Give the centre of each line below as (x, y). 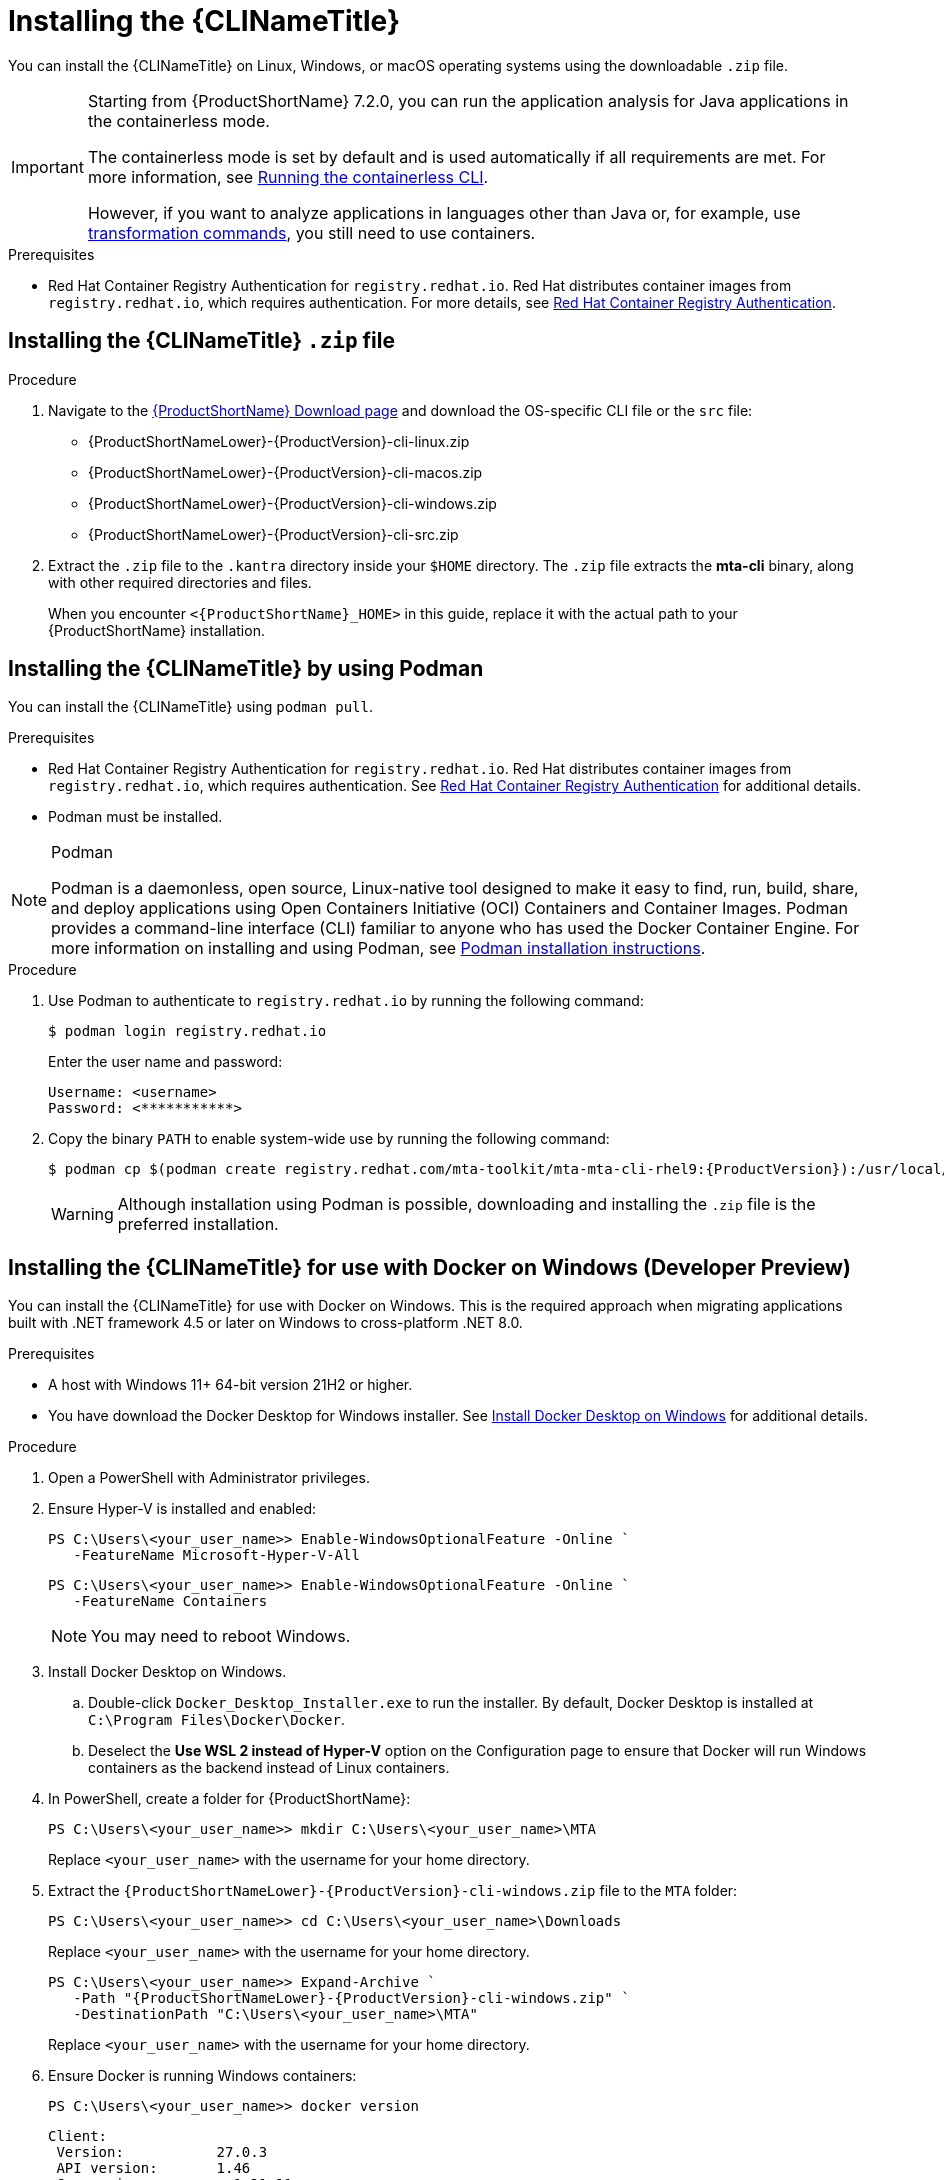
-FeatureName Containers (170, 1601)
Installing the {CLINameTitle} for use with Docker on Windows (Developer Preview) (429, 1267)
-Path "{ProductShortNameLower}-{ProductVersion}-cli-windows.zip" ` (351, 1998)
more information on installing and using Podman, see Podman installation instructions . (378, 948)
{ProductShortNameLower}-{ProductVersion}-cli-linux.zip (279, 441)
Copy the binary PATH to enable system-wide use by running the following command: (329, 1139)
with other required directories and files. (180, 582)
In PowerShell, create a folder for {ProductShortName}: (229, 1799)
